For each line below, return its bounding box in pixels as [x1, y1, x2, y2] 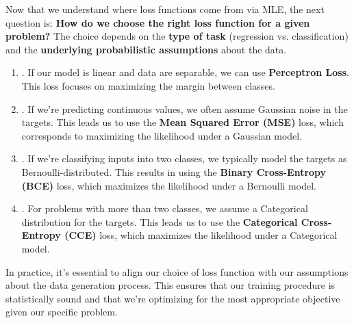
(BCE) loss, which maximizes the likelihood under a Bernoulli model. [21, 178, 316, 192]
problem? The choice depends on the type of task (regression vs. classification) [5, 29, 349, 43]
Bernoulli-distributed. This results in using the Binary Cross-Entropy [21, 164, 327, 179]
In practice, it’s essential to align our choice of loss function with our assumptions [5, 264, 349, 279]
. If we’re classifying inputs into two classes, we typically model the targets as [21, 151, 347, 166]
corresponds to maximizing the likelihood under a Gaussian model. [21, 128, 303, 142]
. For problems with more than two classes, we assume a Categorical [21, 201, 308, 216]
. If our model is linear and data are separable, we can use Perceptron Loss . [21, 65, 349, 79]
